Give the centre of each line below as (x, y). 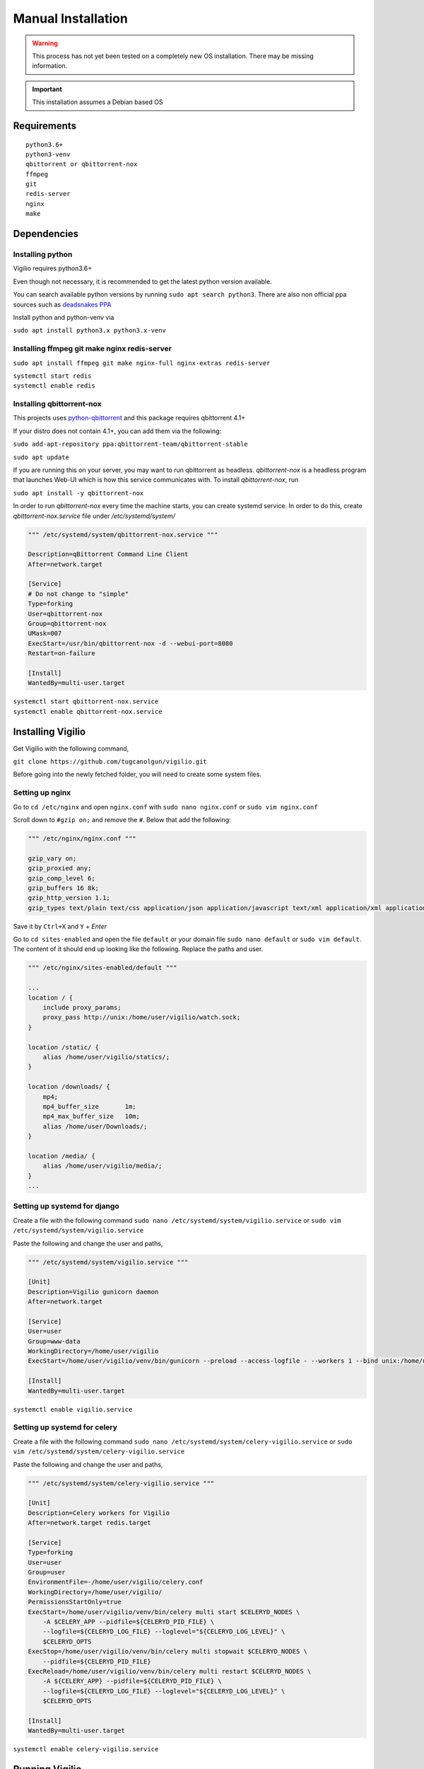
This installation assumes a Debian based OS (98, 102)
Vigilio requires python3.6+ (52, 268)
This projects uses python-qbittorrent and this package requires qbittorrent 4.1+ (129, 418)
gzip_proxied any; (60, 868)
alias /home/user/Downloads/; (95, 1126)
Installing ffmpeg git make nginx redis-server (93, 349)
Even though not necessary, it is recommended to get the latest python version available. (142, 281)
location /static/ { (63, 1047)
